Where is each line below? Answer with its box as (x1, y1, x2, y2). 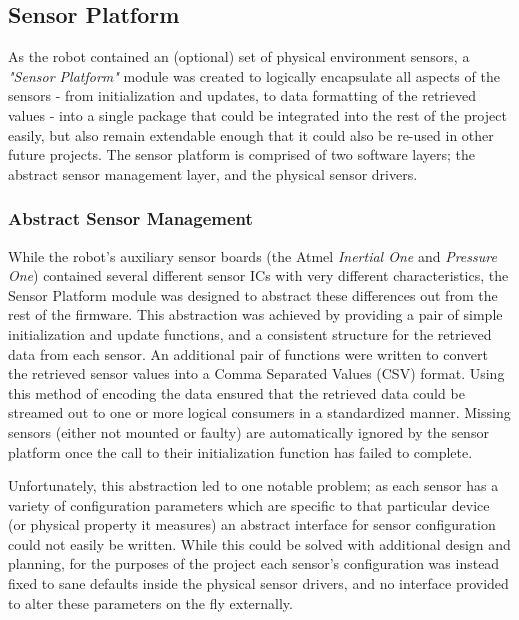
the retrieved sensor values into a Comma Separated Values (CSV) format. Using (8, 363, 505, 384)
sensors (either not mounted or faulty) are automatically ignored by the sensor (8, 421, 489, 442)
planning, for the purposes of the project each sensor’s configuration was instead (8, 553, 500, 574)
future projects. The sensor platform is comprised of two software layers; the (8, 144, 476, 165)
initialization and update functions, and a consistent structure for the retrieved (8, 323, 492, 344)
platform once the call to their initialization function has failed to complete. (8, 441, 473, 462)
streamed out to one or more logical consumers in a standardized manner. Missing (8, 402, 511, 423)
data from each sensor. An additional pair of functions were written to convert (8, 343, 488, 364)
